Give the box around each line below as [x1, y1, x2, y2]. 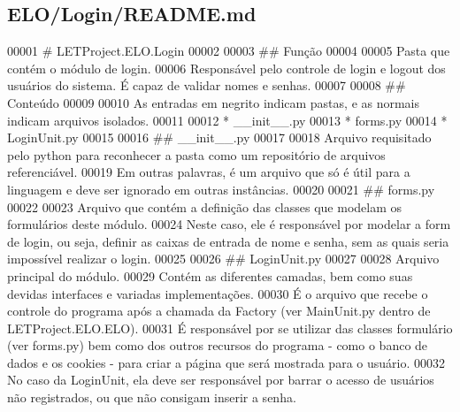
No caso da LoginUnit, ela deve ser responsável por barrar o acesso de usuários [7, 370, 434, 389]
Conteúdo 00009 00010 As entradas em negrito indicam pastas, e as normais [7, 93, 420, 111]
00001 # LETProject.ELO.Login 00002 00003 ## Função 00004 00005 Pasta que [7, 42, 450, 60]
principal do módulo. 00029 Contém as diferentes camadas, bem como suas [7, 266, 413, 285]
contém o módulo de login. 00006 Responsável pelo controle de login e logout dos [7, 58, 446, 77]
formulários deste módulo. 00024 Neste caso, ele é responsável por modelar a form [7, 215, 451, 233]
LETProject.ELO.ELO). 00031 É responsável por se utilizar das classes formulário [7, 318, 453, 337]
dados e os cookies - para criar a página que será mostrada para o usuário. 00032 [7, 353, 445, 371]
